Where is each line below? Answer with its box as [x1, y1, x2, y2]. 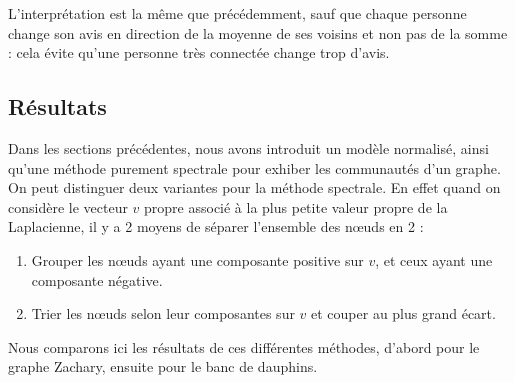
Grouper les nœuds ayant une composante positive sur [31, 249, 364, 270]
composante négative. [31, 269, 163, 290]
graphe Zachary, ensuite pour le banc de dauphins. [8, 356, 318, 377]
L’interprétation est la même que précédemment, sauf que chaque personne [8, 3, 467, 23]
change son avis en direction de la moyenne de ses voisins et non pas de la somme [8, 22, 508, 43]
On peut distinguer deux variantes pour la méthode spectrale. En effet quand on [8, 177, 501, 198]
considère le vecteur [8, 196, 128, 217]
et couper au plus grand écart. [311, 303, 496, 324]
